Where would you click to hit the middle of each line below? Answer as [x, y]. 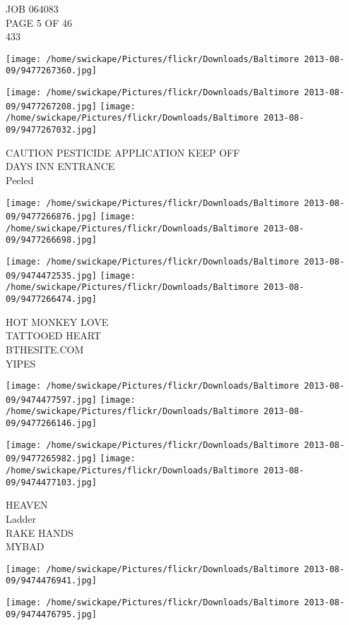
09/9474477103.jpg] [51, 482]
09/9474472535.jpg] [51, 275]
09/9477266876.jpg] [51, 217]
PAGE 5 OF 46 [39, 22]
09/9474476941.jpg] [51, 581]
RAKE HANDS [40, 532]
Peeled [20, 180]
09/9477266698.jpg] [51, 240]
